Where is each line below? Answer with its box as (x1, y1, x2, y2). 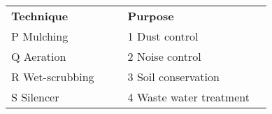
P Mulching (11, 28, 69, 44)
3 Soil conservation (127, 69, 220, 85)
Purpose (127, 8, 174, 24)
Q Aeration (11, 48, 66, 64)
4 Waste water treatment (127, 89, 250, 105)
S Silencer (11, 89, 59, 105)
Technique (11, 8, 69, 24)
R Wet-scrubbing (11, 69, 94, 85)
